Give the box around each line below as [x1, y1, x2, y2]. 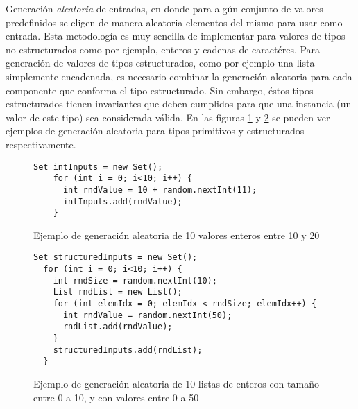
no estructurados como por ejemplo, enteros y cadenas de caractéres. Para [6, 42, 321, 56]
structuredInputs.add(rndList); [53, 345, 203, 355]
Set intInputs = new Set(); [33, 162, 163, 172]
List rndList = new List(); [53, 287, 182, 297]
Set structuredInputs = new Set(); [33, 252, 198, 263]
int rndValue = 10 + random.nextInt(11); [62, 184, 257, 195]
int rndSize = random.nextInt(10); [53, 275, 217, 286]
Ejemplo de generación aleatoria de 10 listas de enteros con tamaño [33, 376, 319, 390]
